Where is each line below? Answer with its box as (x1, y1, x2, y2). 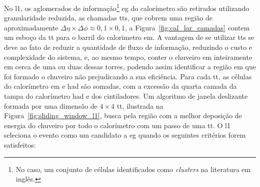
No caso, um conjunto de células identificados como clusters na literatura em (15, 164, 251, 174)
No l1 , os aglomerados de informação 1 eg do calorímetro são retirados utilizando (4, 1, 249, 13)
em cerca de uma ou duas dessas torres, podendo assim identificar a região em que (4, 61, 256, 72)
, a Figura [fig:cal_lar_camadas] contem (125, 22, 250, 32)
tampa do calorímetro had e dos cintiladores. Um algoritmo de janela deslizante (4, 91, 248, 101)
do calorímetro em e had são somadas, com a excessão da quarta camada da (4, 81, 237, 91)
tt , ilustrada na (116, 100, 163, 111)
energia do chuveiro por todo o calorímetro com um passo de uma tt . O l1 (4, 120, 231, 130)
